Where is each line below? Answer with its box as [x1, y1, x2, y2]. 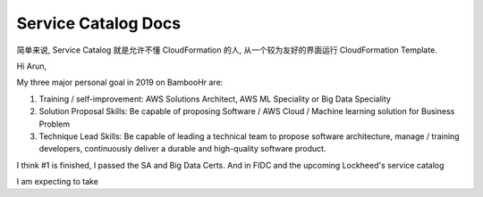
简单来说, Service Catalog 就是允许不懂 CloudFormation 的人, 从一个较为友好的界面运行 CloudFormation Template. [16, 45, 437, 55]
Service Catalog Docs [16, 13, 182, 33]
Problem [38, 119, 71, 129]
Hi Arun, [16, 61, 47, 71]
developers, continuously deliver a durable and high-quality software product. [38, 144, 326, 154]
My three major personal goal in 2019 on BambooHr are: [16, 77, 224, 88]
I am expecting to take [16, 176, 98, 187]
